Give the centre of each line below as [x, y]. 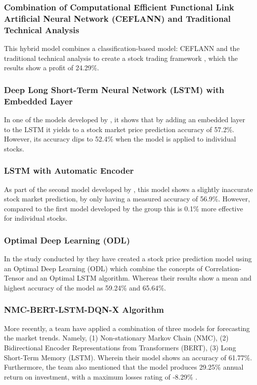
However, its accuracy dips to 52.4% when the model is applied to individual [120, 139]
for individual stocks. [36, 218]
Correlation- [223, 268]
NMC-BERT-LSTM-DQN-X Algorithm [84, 310]
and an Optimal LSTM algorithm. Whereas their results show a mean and [139, 278]
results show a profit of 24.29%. [52, 68]
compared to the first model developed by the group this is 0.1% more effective [124, 208]
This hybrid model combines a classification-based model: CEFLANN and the [122, 48]
